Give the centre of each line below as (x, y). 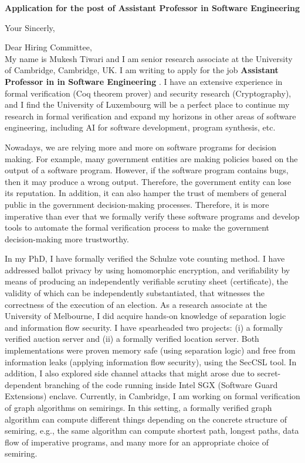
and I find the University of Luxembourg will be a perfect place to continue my (147, 104)
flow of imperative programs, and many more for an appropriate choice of (137, 442)
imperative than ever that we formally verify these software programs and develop (152, 216)
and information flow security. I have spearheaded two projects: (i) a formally (144, 327)
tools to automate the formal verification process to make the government (137, 227)
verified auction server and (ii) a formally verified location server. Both (132, 339)
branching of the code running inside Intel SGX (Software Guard (161, 384)
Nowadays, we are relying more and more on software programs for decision (140, 147)
